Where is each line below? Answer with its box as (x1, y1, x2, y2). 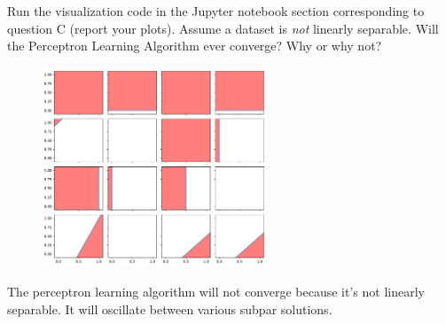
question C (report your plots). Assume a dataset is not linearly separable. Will (7, 19, 439, 37)
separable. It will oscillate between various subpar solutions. (7, 300, 333, 319)
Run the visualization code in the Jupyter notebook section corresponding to (7, 2, 425, 19)
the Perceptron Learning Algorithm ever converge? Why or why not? (7, 36, 382, 55)
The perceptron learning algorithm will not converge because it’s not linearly (7, 282, 425, 301)
